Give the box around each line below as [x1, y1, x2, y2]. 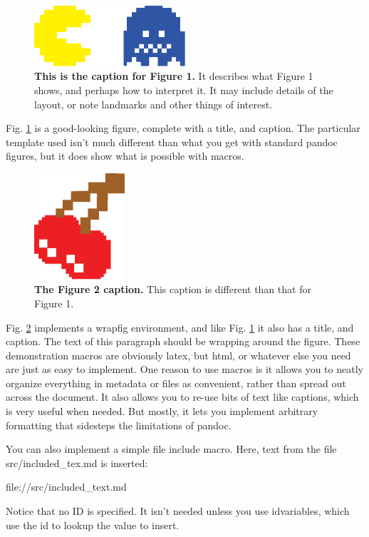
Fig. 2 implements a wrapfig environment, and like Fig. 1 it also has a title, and [6, 319, 354, 334]
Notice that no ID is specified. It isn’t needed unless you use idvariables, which [6, 503, 350, 518]
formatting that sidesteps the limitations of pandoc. [6, 417, 232, 432]
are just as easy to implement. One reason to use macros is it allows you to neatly [6, 362, 363, 377]
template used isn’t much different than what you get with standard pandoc [6, 134, 338, 149]
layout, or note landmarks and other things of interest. [34, 96, 273, 111]
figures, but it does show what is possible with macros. [6, 148, 244, 163]
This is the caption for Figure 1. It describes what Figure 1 [34, 68, 313, 83]
